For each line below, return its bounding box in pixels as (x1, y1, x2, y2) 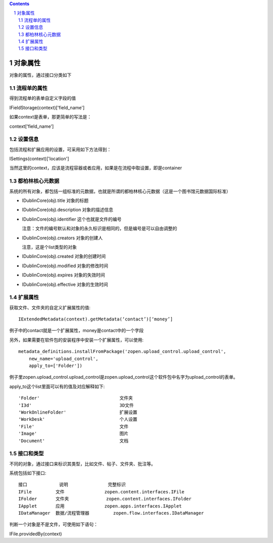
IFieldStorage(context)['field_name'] (9, 104, 85, 111)
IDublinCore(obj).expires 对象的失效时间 (22, 272, 106, 278)
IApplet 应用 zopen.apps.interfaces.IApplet (18, 503, 182, 509)
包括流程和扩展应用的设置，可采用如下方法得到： (9, 146, 111, 152)
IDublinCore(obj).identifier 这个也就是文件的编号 (22, 216, 122, 222)
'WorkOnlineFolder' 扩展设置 (18, 409, 138, 415)
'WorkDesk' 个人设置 (18, 416, 138, 422)
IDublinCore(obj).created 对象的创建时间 (22, 254, 106, 260)
